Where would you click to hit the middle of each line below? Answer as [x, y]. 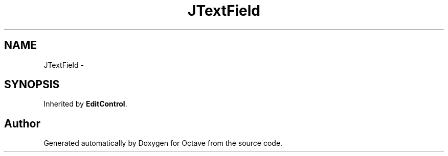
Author [22, 123]
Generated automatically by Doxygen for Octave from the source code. [163, 143]
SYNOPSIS [32, 85]
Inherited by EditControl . [85, 104]
